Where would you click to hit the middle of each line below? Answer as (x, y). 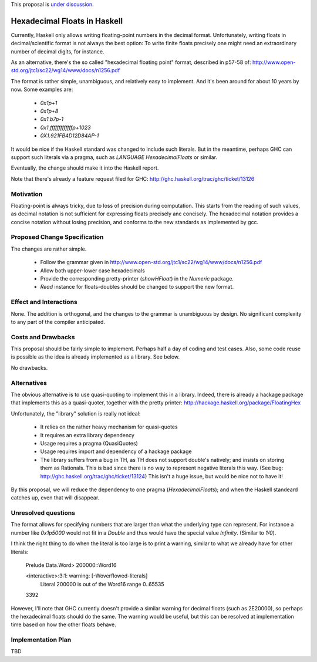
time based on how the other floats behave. (64, 624)
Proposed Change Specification (57, 237)
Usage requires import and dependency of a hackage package (116, 451)
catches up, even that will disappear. (55, 498)
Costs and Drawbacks (43, 337)
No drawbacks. (29, 367)
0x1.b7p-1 (52, 119)
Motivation (27, 194)
